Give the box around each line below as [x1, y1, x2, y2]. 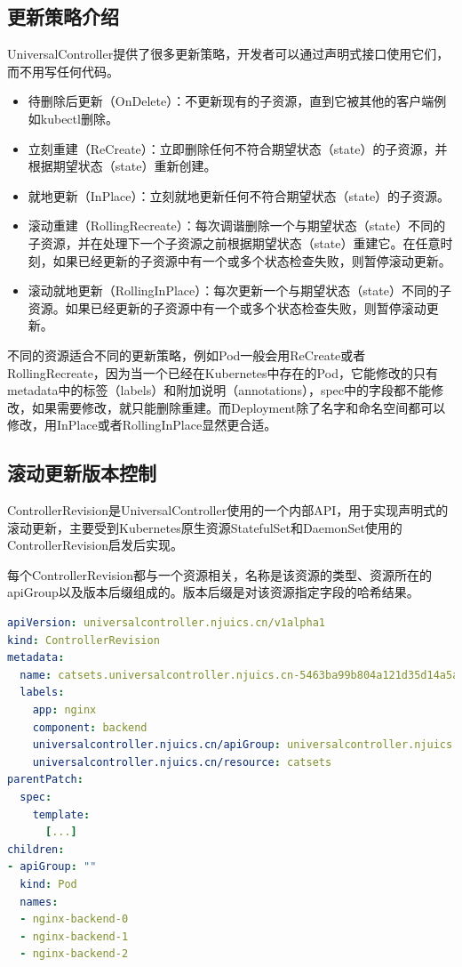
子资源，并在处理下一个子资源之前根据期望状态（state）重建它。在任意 [28, 233, 441, 252]
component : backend [32, 721, 147, 734]
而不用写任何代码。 [7, 61, 119, 80]
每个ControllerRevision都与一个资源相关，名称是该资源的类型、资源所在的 [7, 565, 432, 584]
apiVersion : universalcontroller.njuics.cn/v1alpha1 [7, 616, 325, 630]
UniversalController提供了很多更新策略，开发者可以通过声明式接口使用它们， [7, 44, 450, 63]
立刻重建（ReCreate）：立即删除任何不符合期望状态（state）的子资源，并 [28, 139, 448, 157]
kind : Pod [20, 877, 77, 890]
